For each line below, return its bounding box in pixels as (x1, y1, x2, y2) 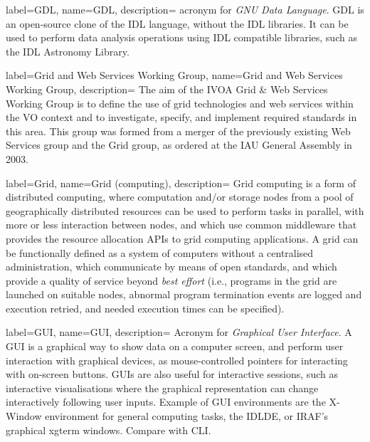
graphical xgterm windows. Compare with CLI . (6, 422, 211, 437)
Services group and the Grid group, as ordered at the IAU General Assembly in (6, 137, 352, 152)
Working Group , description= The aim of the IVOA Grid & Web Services (6, 81, 328, 96)
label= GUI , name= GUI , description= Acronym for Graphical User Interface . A (6, 325, 352, 340)
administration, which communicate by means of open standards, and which (6, 259, 337, 274)
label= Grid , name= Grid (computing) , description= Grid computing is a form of (6, 175, 356, 190)
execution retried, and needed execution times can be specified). (6, 300, 285, 315)
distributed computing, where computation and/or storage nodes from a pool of (6, 189, 354, 204)
